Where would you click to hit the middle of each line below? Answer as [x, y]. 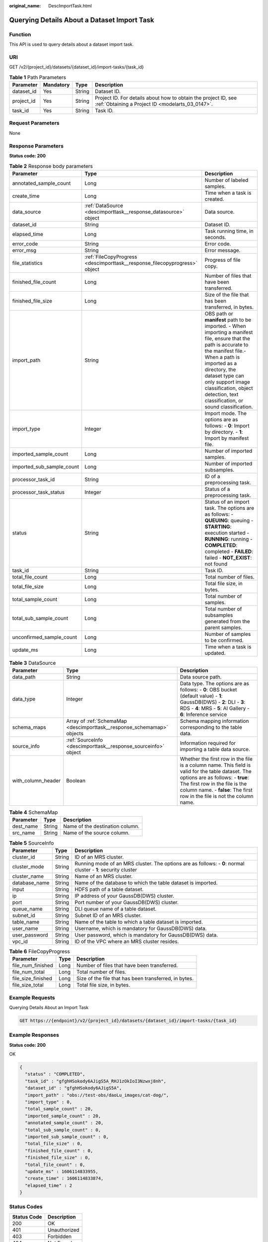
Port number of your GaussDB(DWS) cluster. [127, 902]
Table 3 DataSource [33, 663]
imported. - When [225, 326]
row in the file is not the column [217, 796]
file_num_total [28, 972]
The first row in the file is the [213, 784]
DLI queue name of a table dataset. [116, 909]
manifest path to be [228, 319]
